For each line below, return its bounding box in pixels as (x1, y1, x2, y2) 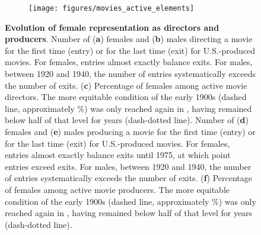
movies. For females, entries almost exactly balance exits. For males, (5, 56, 253, 68)
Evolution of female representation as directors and (5, 21, 219, 33)
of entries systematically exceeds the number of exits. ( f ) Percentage (5, 172, 253, 184)
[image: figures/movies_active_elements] (28, 4, 195, 12)
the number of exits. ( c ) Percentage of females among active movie (5, 79, 247, 91)
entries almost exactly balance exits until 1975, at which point (5, 149, 231, 161)
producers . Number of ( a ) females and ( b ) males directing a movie (5, 33, 253, 45)
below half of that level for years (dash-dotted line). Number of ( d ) (5, 114, 249, 126)
